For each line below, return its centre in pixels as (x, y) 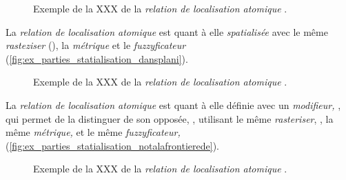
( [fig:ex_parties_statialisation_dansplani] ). (97, 58)
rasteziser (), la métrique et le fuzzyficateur (96, 45)
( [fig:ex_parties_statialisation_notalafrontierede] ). (112, 145)
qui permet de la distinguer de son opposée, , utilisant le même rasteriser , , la (170, 118)
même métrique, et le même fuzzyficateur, (93, 132)
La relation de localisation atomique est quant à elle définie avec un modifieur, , (173, 104)
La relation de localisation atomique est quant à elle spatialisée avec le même (167, 31)
